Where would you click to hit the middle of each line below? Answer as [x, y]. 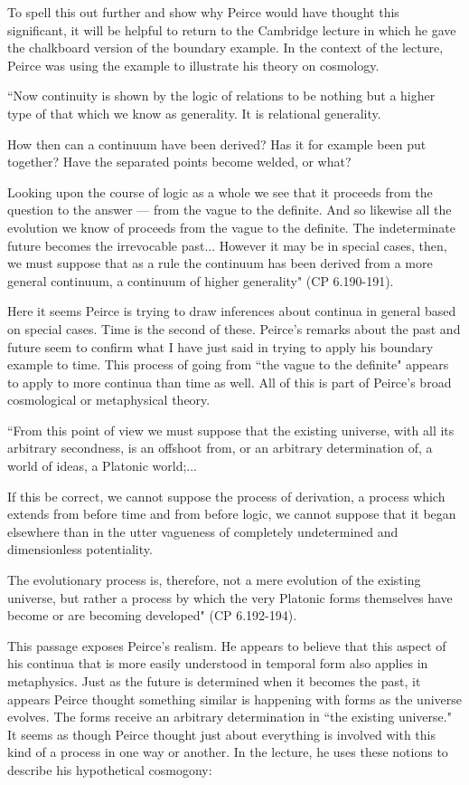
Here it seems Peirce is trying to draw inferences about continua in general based [232, 311]
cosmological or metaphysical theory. [109, 400]
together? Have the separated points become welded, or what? [179, 162]
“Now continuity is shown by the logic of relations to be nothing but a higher [221, 96]
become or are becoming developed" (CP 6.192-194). [152, 615]
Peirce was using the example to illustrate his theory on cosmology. [193, 65]
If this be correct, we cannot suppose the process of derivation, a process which [226, 496]
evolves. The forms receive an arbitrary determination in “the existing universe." [230, 717]
